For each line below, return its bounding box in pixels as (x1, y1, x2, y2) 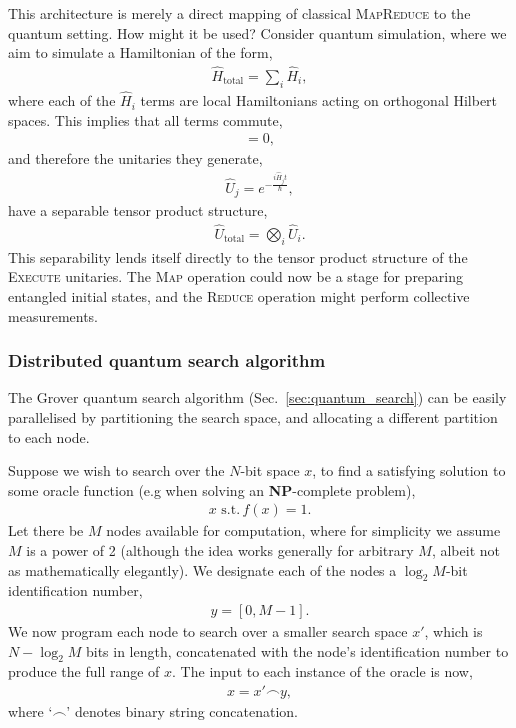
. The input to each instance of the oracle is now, (172, 661, 473, 682)
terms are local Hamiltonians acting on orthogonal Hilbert (140, 90, 498, 111)
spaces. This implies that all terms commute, (8, 109, 283, 130)
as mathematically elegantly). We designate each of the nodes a (8, 559, 397, 580)
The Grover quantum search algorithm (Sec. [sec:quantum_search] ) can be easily (8, 387, 507, 408)
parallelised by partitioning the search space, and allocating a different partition (8, 406, 498, 427)
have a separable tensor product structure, (8, 200, 268, 221)
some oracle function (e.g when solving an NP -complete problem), (8, 479, 416, 500)
